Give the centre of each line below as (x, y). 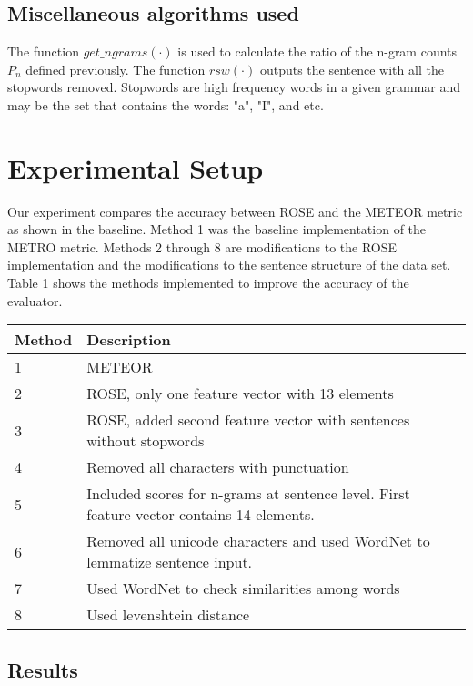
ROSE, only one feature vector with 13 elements (240, 394)
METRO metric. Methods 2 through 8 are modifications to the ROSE (202, 246)
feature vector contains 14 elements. (201, 515)
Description (129, 340)
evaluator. (35, 300)
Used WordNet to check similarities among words (243, 589)
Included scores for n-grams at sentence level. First (248, 494)
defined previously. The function (116, 69)
